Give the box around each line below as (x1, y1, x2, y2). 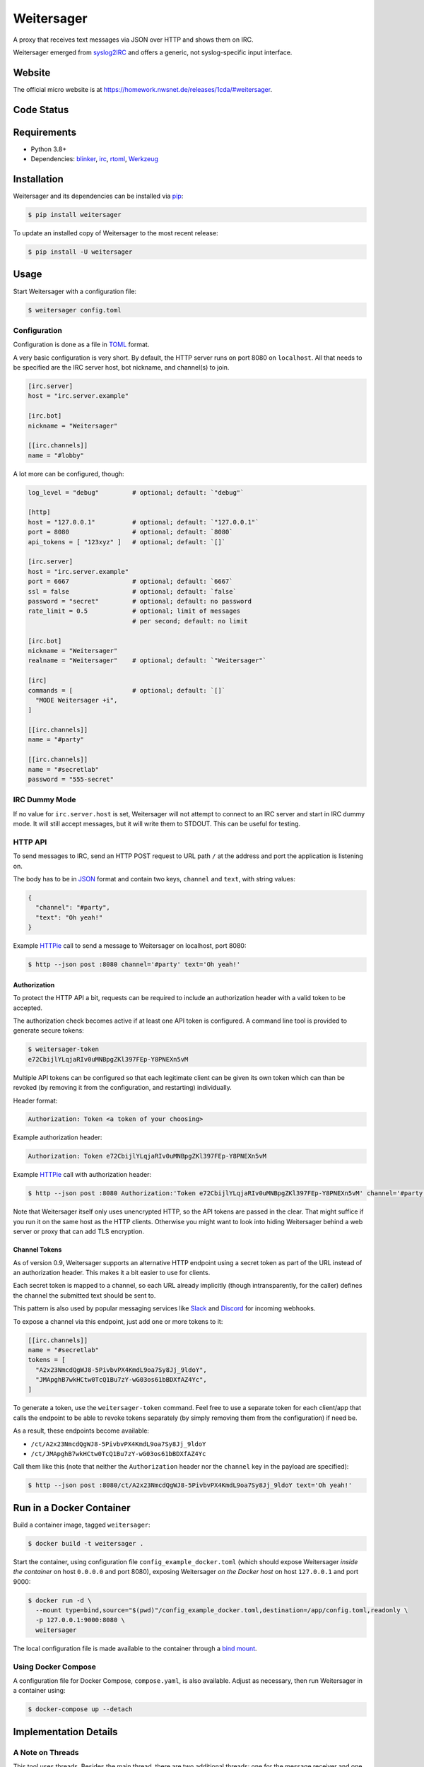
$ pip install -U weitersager (28, 248, 133, 256)
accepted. (13, 1004, 42, 1012)
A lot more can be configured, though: (13, 469, 124, 478)
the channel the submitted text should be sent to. (13, 1291, 156, 1300)
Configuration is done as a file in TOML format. (13, 340, 150, 349)
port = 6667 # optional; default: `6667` (28, 577, 233, 586)
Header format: (13, 1096, 58, 1105)
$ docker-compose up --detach (28, 1706, 133, 1713)
